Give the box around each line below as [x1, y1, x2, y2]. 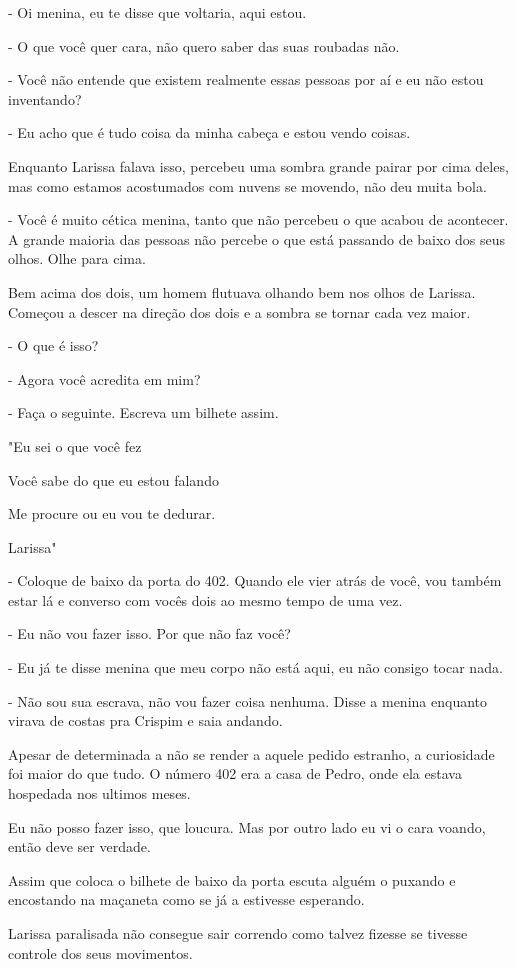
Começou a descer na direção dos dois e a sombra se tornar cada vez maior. [8, 301, 471, 322]
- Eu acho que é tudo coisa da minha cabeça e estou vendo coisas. [8, 122, 411, 143]
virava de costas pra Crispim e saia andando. [8, 710, 283, 731]
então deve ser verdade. [8, 836, 151, 857]
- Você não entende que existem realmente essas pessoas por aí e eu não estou [8, 69, 484, 90]
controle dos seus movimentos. [8, 942, 193, 963]
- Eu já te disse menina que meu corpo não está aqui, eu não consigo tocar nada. [8, 657, 503, 678]
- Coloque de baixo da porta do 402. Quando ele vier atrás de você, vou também [8, 570, 502, 591]
